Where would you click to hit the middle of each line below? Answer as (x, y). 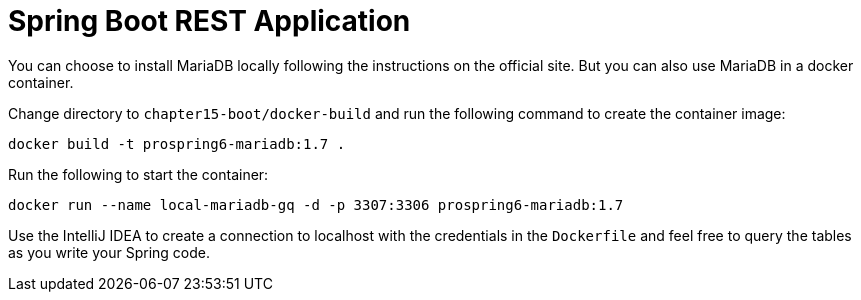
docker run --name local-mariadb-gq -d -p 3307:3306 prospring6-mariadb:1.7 (316, 204)
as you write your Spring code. (109, 252)
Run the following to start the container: (138, 174)
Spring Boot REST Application (209, 21)
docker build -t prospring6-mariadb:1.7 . (177, 143)
